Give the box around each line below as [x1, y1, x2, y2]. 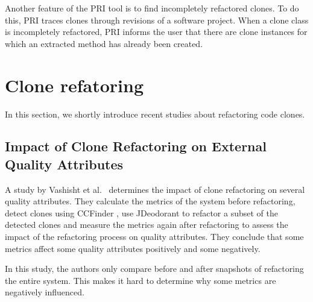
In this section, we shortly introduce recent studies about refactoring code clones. [5, 107, 305, 120]
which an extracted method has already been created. [5, 37, 203, 49]
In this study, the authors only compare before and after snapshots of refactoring [5, 262, 304, 275]
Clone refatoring [5, 72, 144, 97]
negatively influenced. [5, 286, 84, 298]
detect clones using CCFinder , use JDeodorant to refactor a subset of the [5, 206, 278, 219]
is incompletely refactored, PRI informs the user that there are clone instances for [5, 25, 308, 38]
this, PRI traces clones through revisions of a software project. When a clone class [5, 13, 309, 26]
